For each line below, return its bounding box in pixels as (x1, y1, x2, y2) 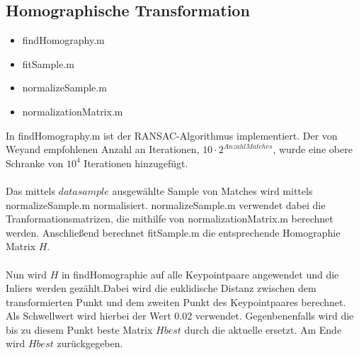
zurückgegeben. (57, 336, 123, 351)
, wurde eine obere (273, 142, 353, 157)
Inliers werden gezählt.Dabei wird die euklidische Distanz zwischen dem (6, 281, 317, 295)
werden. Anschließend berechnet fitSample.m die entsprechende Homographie (6, 225, 341, 240)
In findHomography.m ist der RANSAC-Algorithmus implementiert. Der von (6, 128, 338, 142)
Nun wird (6, 266, 47, 281)
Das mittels (6, 183, 55, 198)
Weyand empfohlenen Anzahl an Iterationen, (6, 142, 200, 157)
